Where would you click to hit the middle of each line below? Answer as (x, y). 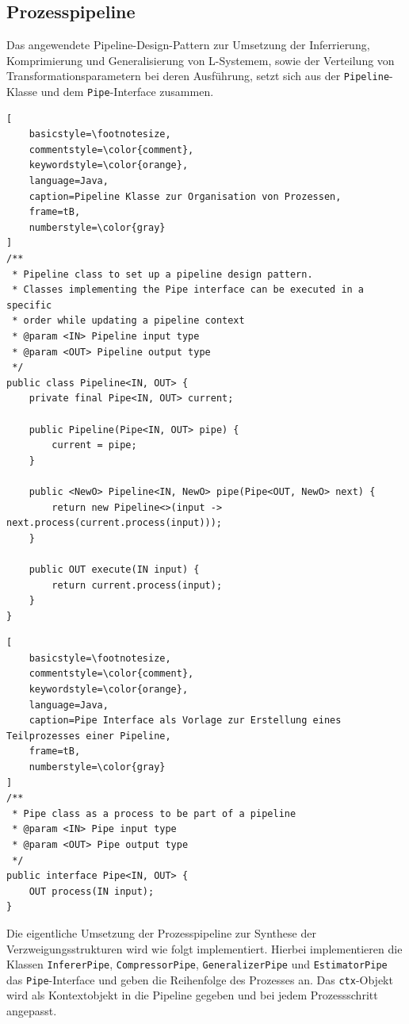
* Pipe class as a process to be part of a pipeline (154, 813)
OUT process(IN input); (92, 891)
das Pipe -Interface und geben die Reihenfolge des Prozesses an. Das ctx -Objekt (200, 979)
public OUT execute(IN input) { (114, 569)
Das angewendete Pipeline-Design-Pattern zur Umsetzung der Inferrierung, (188, 45)
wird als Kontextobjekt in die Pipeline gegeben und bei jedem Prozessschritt (192, 995)
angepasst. (32, 1011)
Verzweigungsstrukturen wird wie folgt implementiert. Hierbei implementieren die (204, 948)
